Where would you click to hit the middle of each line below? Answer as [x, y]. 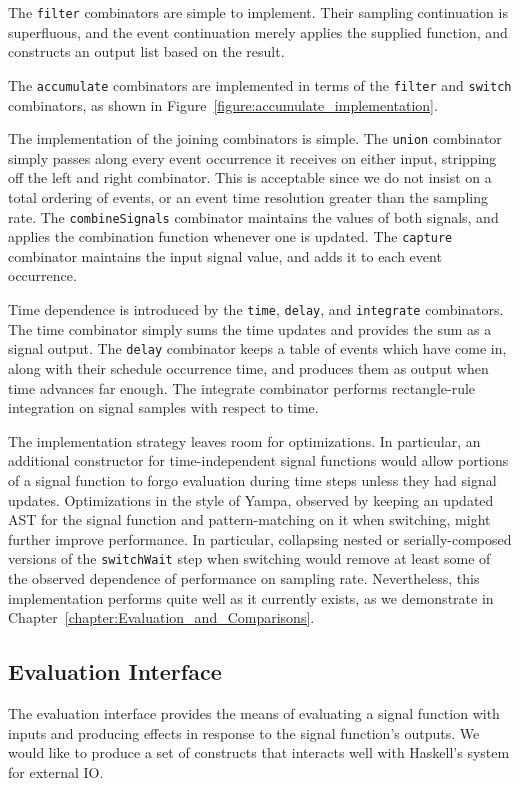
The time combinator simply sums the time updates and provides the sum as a [250, 328]
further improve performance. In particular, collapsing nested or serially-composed [260, 538]
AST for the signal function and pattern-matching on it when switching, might [249, 519]
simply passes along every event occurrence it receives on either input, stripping [252, 157]
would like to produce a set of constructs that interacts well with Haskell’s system [259, 752]
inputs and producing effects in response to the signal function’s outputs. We [244, 732]
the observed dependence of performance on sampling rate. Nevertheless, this [244, 577]
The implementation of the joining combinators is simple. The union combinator [255, 138]
